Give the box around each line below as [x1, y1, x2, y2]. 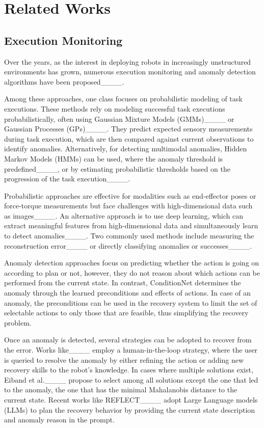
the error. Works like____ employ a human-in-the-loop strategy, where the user [4, 344, 258, 355]
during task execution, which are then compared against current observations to [4, 133, 254, 144]
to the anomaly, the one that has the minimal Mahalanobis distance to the [4, 384, 237, 395]
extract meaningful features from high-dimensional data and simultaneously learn [4, 220, 258, 231]
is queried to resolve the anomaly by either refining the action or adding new [4, 354, 244, 365]
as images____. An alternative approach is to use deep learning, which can [4, 210, 244, 221]
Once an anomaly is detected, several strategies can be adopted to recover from [4, 334, 252, 345]
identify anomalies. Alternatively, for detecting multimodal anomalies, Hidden [4, 143, 247, 154]
